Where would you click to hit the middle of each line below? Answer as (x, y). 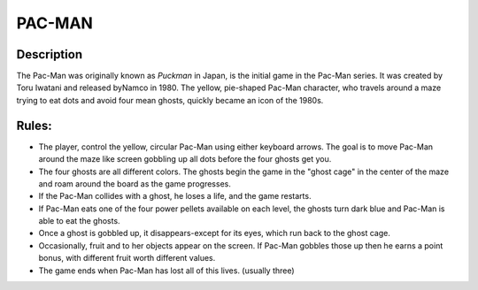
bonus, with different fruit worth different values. (127, 258)
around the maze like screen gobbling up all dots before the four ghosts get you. (185, 159)
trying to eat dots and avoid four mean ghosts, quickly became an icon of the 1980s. (170, 100)
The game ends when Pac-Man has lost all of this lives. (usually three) (167, 271)
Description (50, 54)
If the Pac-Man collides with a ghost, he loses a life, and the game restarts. (175, 196)
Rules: (34, 125)
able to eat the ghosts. (79, 221)
